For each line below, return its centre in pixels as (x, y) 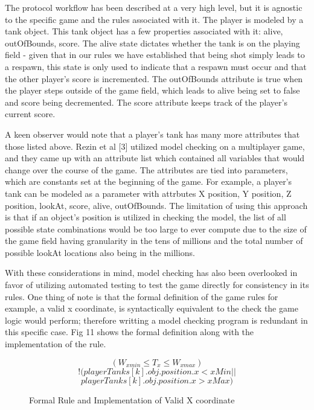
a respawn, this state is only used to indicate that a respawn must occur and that (156, 66)
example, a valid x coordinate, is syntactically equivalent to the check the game (152, 308)
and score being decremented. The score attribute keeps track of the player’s (146, 102)
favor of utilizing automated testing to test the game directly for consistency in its (157, 285)
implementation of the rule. (56, 344)
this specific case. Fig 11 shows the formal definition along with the (130, 332)
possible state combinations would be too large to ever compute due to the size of (156, 229)
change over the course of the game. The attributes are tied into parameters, (146, 169)
